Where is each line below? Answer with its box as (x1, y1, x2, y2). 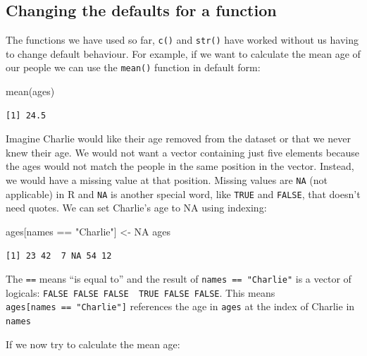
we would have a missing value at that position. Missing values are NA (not (6, 173, 328, 188)
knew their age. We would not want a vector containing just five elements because (6, 145, 359, 159)
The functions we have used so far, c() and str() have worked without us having (6, 32, 359, 47)
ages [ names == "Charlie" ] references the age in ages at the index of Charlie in (6, 299, 355, 314)
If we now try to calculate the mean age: (6, 336, 180, 351)
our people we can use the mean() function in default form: (6, 60, 261, 75)
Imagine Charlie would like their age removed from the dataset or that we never (6, 131, 351, 146)
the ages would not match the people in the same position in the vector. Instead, (6, 159, 354, 173)
